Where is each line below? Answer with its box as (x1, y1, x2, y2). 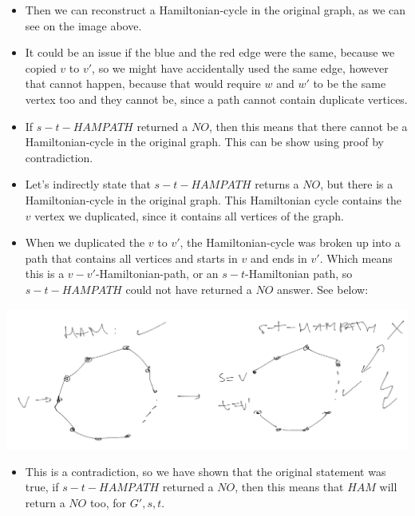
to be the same (313, 75, 386, 92)
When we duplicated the (25, 234, 145, 251)
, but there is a (320, 176, 393, 193)
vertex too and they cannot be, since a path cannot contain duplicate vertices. (25, 90, 408, 107)
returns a (255, 176, 299, 193)
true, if (25, 478, 59, 495)
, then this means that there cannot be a (208, 117, 408, 134)
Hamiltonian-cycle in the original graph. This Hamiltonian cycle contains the (25, 191, 401, 208)
